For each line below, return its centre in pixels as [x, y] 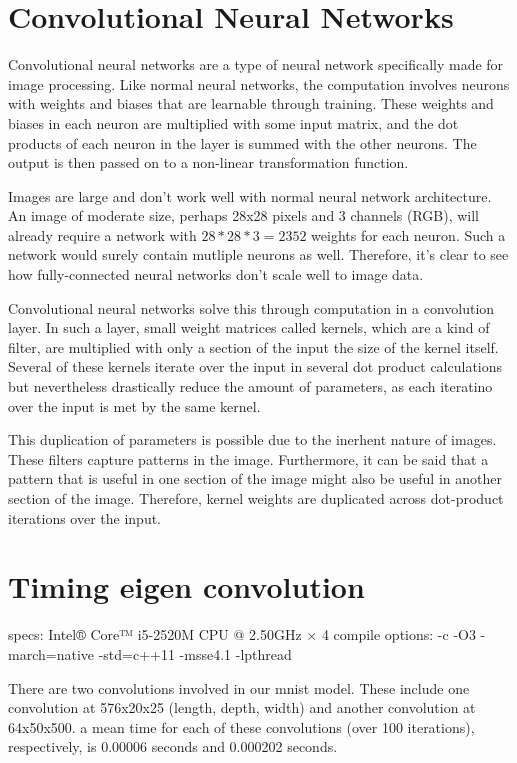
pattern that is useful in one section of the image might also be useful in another [255, 478]
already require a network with [102, 234]
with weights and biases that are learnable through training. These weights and [251, 103]
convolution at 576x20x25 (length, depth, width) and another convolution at [242, 707]
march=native [51, 653]
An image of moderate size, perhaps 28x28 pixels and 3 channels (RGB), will [244, 215]
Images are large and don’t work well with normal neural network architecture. [250, 195]
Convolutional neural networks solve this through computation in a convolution [251, 307]
